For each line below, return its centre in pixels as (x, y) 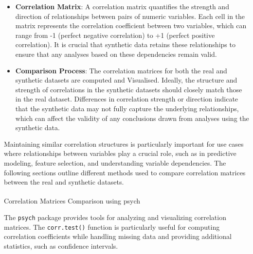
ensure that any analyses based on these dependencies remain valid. (116, 54)
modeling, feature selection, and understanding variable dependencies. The (115, 162)
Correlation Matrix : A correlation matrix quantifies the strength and (122, 6)
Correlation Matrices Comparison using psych (72, 201)
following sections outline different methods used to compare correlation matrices (125, 172)
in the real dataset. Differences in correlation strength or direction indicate (127, 99)
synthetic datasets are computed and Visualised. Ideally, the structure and (126, 80)
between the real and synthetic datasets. (64, 182)
